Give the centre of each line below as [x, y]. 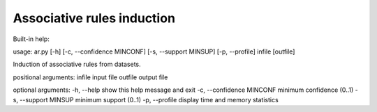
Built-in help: [31, 39]
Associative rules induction [94, 18]
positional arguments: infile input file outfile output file [90, 77]
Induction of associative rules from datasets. [77, 64]
